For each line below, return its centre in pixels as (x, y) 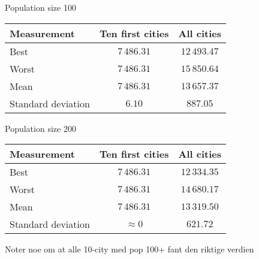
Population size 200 (40, 128)
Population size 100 (40, 7)
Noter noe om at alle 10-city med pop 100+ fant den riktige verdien (129, 249)
